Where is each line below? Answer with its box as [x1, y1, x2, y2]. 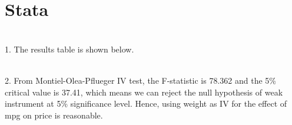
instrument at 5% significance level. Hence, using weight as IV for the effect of [5, 97, 287, 110]
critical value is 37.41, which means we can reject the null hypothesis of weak [5, 85, 283, 98]
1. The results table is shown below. [5, 42, 134, 55]
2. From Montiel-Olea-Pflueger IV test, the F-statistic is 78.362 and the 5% [5, 74, 276, 86]
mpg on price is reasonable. [5, 108, 103, 121]
